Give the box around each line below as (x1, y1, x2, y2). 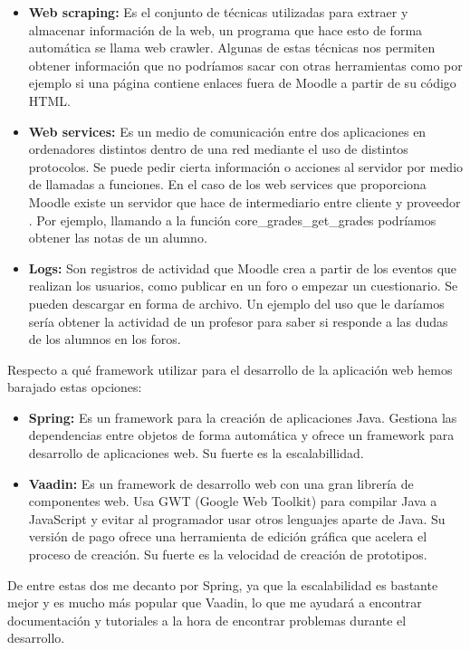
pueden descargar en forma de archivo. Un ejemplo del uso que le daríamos (28, 293, 445, 312)
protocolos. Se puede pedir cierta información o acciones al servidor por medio (28, 157, 464, 176)
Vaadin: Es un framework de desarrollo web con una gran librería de (28, 473, 414, 492)
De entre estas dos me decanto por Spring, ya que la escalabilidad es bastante (7, 575, 438, 594)
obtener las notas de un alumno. (28, 228, 207, 247)
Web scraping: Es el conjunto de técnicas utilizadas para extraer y (28, 3, 408, 21)
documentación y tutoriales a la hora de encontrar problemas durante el (7, 610, 407, 629)
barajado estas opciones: (7, 378, 142, 397)
